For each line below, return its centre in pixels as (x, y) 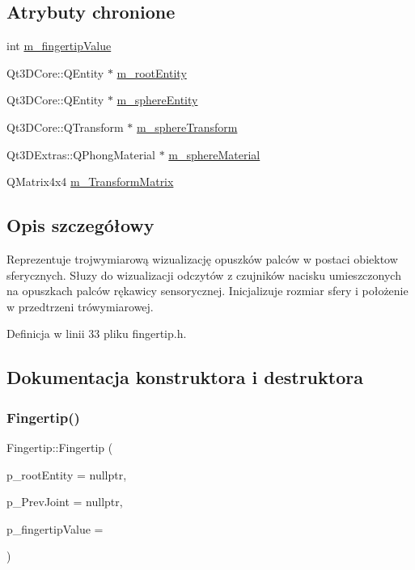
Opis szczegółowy (80, 225)
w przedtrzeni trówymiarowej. (80, 306)
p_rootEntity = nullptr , (67, 474)
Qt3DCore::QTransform (65, 127)
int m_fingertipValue (59, 46)
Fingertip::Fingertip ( (60, 447)
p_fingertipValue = (55, 528)
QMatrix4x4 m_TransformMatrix (90, 182)
